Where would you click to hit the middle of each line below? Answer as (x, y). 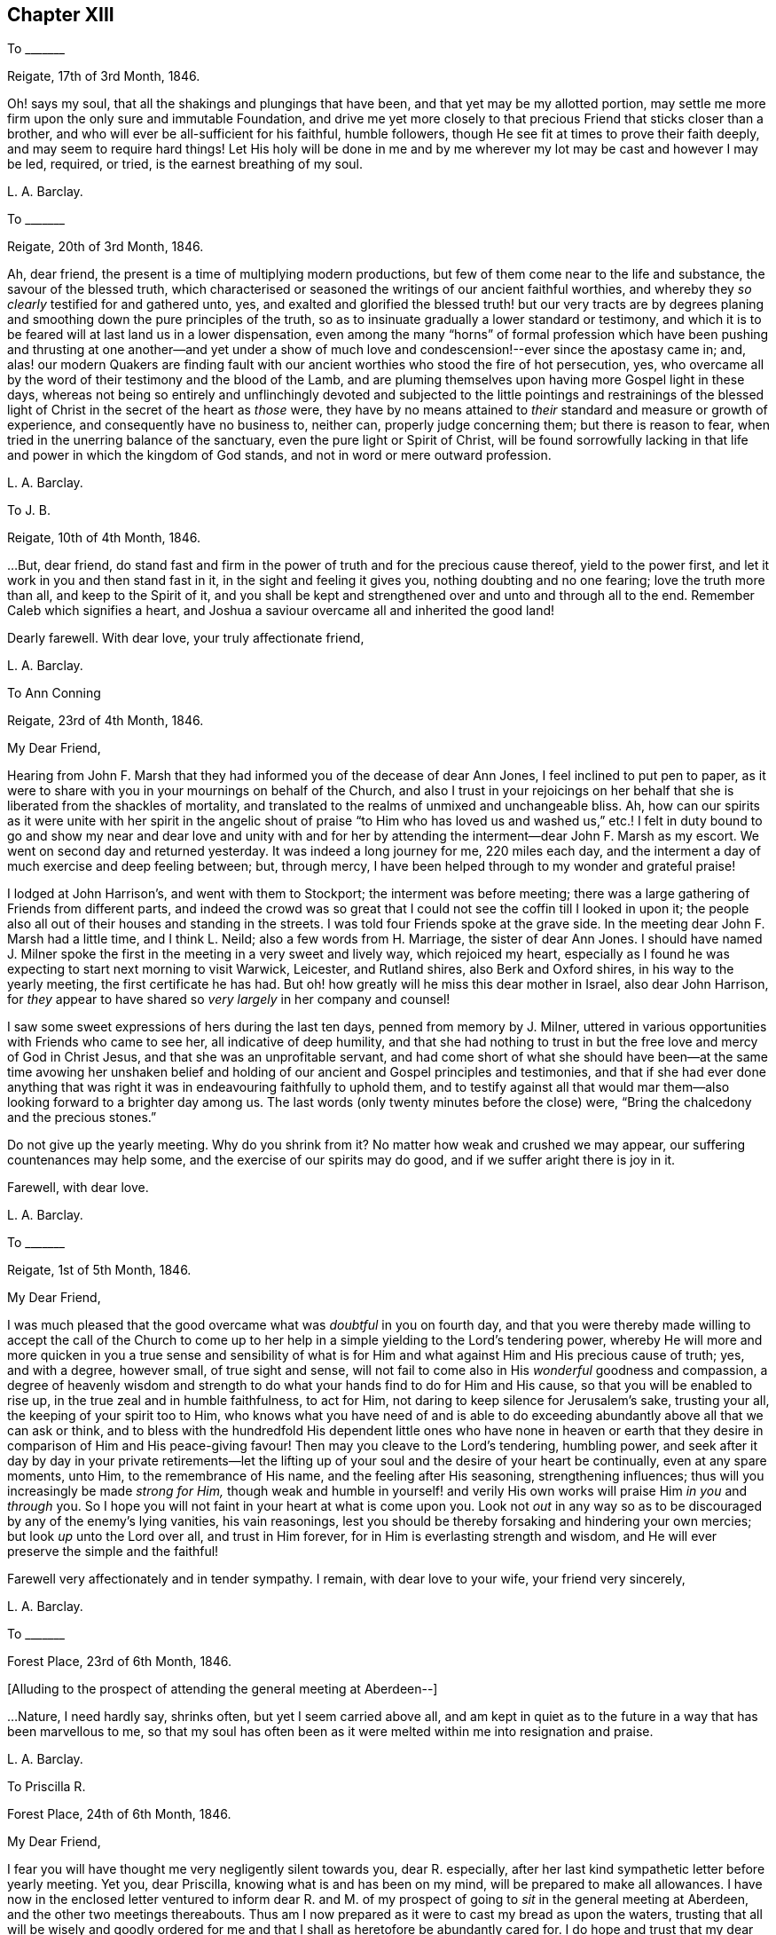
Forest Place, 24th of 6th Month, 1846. (119, 1814)
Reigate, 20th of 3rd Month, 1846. (106, 247)
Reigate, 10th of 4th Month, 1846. (104, 538)
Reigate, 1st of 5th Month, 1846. (99, 1270)
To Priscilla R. (47, 1787)
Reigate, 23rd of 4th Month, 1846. (106, 721)
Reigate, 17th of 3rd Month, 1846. (104, 76)
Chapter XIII (61, 15)
